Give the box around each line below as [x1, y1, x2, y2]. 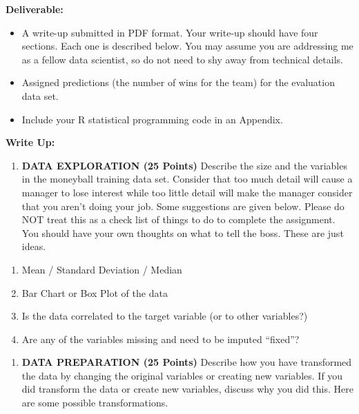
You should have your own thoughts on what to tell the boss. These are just [21, 225, 344, 240]
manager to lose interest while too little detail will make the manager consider [21, 185, 353, 199]
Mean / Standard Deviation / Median [21, 262, 182, 276]
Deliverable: [6, 2, 64, 16]
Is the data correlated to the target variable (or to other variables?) [21, 309, 308, 323]
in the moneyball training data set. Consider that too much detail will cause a [21, 172, 353, 186]
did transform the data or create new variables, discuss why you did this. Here [21, 382, 353, 396]
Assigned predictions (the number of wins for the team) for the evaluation [21, 75, 335, 90]
